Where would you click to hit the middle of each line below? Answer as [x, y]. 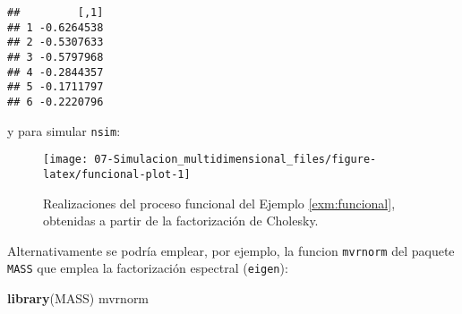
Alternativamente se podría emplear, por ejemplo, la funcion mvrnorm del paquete [231, 250]
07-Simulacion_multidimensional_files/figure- [235, 160]
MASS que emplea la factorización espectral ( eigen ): [148, 268]
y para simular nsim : [64, 130]
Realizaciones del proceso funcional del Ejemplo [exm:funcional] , [219, 203]
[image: [66, 160]
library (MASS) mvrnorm [78, 298]
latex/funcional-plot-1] [117, 174]
